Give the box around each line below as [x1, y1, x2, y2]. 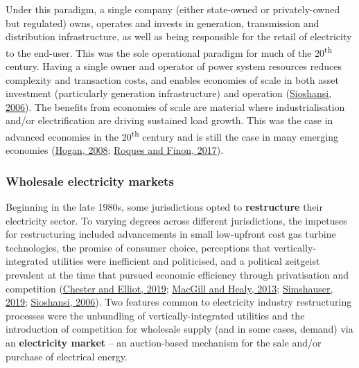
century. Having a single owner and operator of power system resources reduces [6, 59, 342, 73]
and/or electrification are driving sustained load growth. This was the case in [6, 113, 333, 128]
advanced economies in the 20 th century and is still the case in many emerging [6, 128, 338, 143]
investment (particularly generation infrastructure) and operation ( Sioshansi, [6, 86, 332, 100]
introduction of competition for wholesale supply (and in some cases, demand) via [6, 322, 353, 336]
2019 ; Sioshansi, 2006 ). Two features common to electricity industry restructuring [6, 295, 352, 309]
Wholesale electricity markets [6, 172, 174, 189]
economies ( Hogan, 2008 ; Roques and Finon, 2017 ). [6, 143, 224, 157]
